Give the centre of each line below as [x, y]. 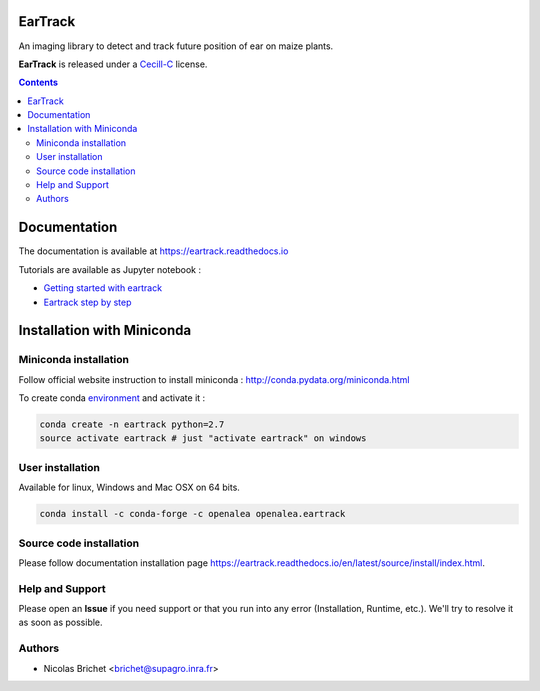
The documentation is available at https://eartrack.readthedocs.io [153, 251]
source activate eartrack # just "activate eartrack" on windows [203, 438]
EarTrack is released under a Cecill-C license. [113, 64]
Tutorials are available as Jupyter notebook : [110, 269]
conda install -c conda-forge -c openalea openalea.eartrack [192, 514]
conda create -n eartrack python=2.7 [132, 424]
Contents [38, 82]
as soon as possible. [61, 622]
